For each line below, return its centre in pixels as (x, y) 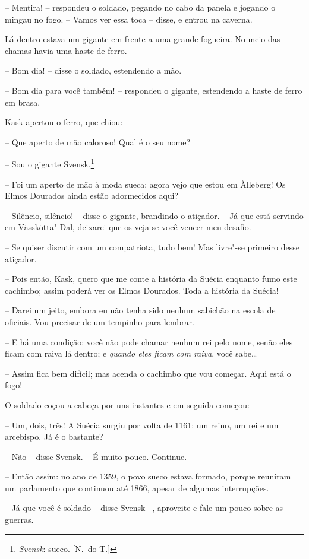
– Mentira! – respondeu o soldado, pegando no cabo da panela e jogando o (140, 7)
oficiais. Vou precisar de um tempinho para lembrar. (100, 321)
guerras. (19, 520)
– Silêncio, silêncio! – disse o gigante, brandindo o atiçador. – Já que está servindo (154, 215)
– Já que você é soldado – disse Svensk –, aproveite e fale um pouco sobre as (144, 508)
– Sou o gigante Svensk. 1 (50, 163)
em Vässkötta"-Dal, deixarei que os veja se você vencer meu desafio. (128, 227)
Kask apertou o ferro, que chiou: (64, 122)
